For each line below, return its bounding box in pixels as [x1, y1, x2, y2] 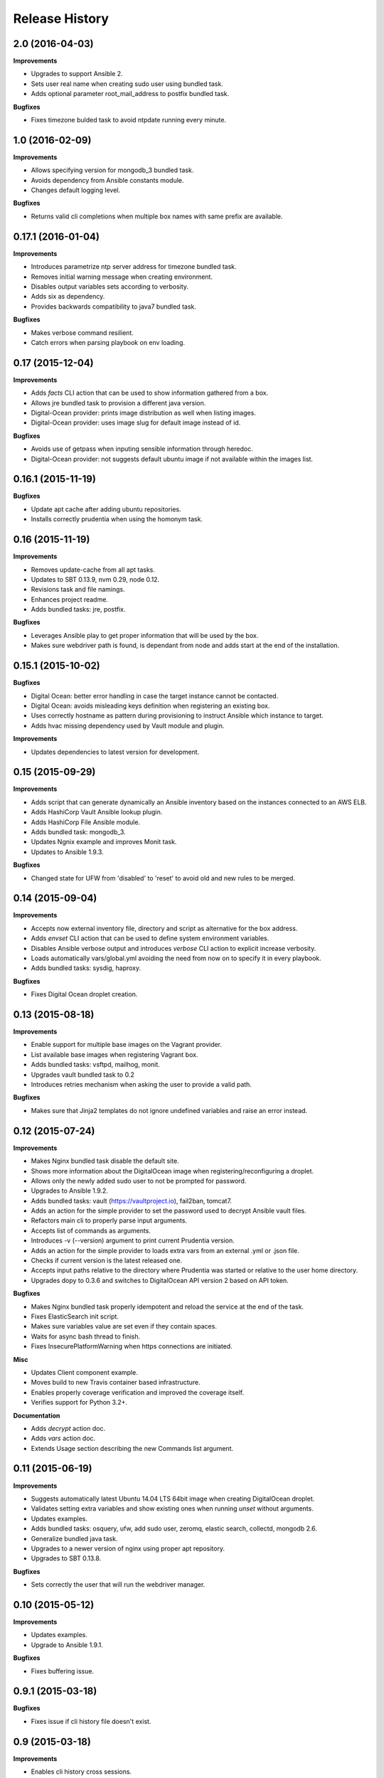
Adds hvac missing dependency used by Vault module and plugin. [31, 721, 225, 730]
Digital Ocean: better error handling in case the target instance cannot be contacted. [31, 691, 279, 700]
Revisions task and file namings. [31, 585, 126, 594]
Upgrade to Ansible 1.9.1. [31, 1640, 103, 1649]
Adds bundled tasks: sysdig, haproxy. [31, 964, 142, 972]
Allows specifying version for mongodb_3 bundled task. [31, 166, 194, 174]
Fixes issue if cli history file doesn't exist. [31, 1717, 151, 1725]
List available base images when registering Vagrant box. [31, 1050, 198, 1059]
